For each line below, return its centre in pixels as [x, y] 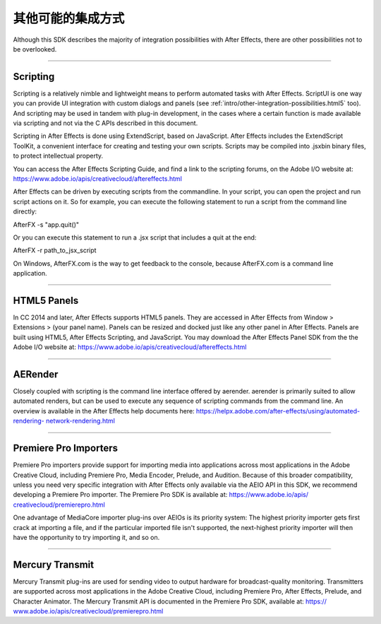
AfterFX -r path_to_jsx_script [55, 250]
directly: [25, 211]
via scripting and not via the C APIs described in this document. [105, 123]
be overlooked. [35, 49]
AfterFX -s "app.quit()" [46, 224]
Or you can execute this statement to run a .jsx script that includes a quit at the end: [135, 237]
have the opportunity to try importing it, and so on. [86, 537]
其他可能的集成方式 [69, 18]
